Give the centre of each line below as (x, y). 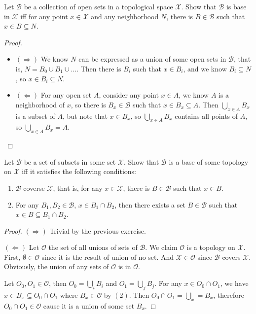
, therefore (229, 295)
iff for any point (44, 16)
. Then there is (99, 68)
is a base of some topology (209, 161)
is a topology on (211, 247)
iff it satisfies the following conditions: (79, 171)
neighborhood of (40, 104)
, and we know (205, 68)
